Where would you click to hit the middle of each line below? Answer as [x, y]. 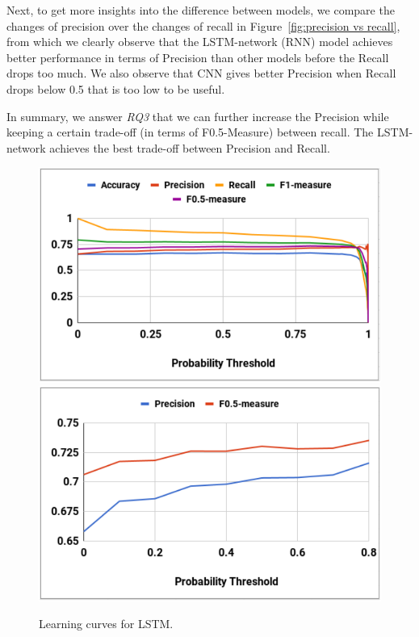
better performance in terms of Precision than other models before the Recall [198, 57]
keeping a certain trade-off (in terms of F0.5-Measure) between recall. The [190, 132]
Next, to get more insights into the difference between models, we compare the [201, 10]
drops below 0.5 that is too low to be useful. [116, 88]
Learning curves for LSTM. [106, 624]
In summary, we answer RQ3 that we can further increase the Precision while [198, 116]
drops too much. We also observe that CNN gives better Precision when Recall [201, 73]
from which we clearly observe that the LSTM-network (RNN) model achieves [200, 42]
